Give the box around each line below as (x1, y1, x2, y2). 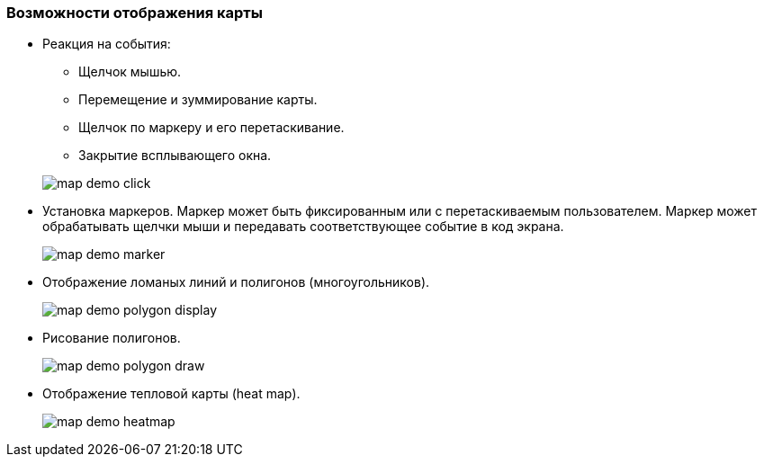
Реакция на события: (42, 36, 171, 52)
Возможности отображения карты (6, 4, 263, 22)
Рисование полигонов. (42, 330, 181, 346)
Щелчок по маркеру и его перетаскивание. (78, 120, 345, 136)
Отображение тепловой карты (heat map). (42, 386, 301, 402)
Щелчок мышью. (78, 64, 182, 80)
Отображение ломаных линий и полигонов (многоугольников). (42, 274, 430, 290)
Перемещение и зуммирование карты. (78, 92, 318, 108)
